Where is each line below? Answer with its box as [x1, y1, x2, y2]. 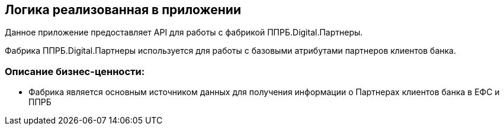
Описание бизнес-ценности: [5, 65, 145, 77]
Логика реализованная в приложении [5, 2, 241, 17]
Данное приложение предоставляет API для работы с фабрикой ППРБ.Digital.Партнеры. [5, 27, 363, 38]
